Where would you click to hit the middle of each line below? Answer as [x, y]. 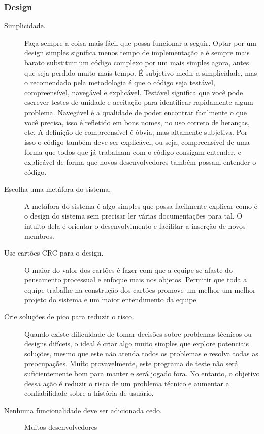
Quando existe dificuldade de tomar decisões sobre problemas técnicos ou [138, 333]
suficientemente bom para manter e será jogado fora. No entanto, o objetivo [142, 373]
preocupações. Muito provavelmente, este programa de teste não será [131, 363]
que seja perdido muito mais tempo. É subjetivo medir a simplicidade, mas [141, 72]
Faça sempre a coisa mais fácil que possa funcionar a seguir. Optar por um [141, 42]
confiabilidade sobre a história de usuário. [89, 393]
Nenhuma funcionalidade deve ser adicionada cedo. [83, 410]
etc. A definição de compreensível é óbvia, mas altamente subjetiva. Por [136, 132]
